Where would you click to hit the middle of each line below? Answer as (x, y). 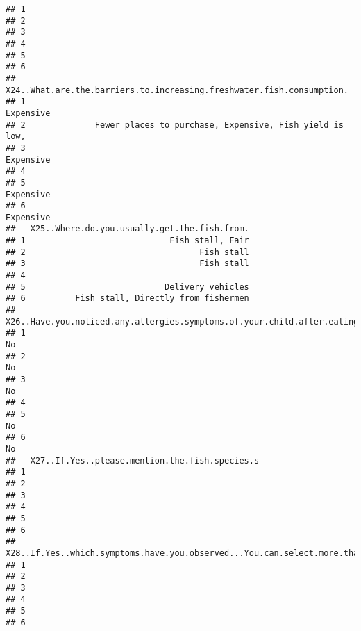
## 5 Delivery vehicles (127, 287)
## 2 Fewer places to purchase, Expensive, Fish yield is (175, 125)
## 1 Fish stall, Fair (127, 241)
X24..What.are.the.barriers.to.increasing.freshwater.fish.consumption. (177, 90)
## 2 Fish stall (127, 252)
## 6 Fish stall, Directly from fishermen (127, 298)
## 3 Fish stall (127, 264)
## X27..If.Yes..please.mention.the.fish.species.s (133, 460)
